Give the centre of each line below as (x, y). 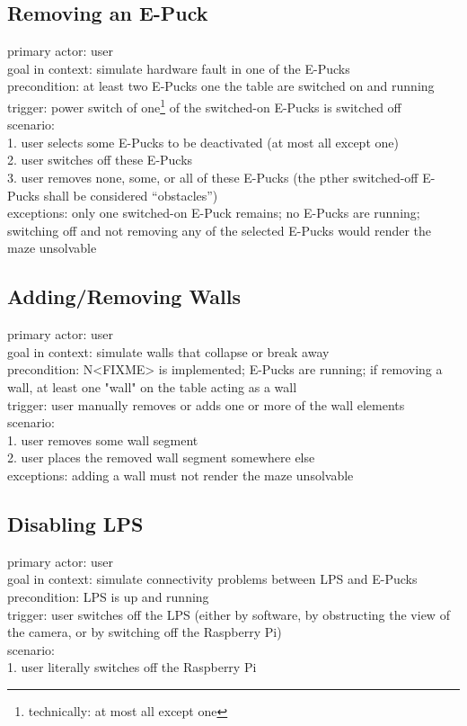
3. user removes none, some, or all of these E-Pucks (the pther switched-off (213, 178)
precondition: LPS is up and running (108, 596)
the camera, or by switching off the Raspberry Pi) (145, 632)
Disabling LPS (75, 523)
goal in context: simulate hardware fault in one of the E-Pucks (179, 68)
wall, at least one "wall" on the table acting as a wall (152, 386)
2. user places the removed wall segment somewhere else (161, 457)
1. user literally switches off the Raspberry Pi (132, 667)
